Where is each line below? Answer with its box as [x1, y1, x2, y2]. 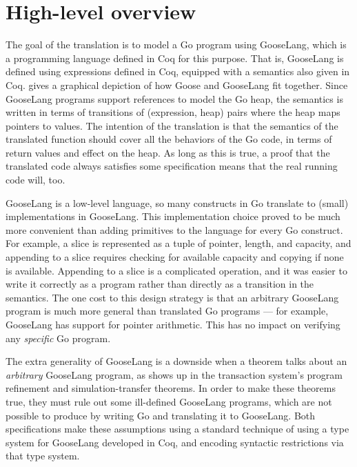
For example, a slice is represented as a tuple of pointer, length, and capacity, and [6, 236, 351, 250]
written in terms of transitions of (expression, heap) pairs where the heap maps [6, 105, 340, 119]
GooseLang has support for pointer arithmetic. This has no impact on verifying [6, 317, 340, 331]
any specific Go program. [6, 330, 111, 345]
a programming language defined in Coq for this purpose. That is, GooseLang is [6, 50, 344, 65]
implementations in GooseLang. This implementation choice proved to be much [6, 209, 340, 223]
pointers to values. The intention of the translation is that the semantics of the [6, 118, 338, 132]
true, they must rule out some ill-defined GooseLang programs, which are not [6, 394, 332, 408]
